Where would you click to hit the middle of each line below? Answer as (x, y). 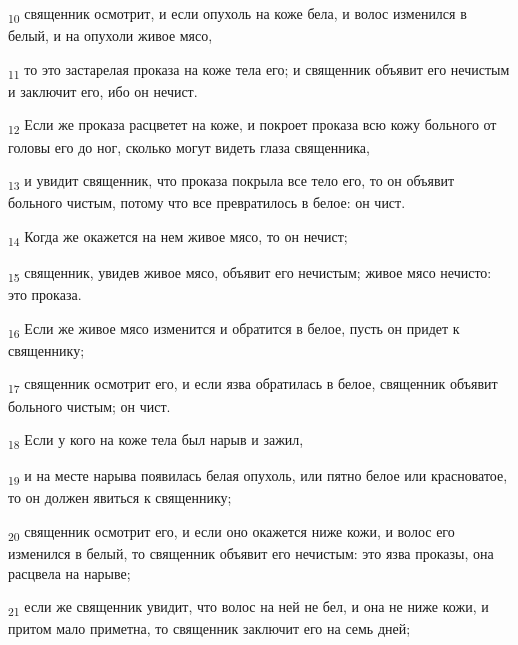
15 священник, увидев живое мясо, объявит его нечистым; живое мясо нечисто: (250, 273)
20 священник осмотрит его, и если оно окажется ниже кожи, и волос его (231, 532)
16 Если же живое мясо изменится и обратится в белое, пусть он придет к (234, 329)
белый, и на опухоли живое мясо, (110, 35)
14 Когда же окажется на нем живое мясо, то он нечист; (178, 237)
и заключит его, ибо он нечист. (103, 90)
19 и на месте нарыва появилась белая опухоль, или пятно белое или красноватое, (258, 477)
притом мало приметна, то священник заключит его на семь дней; (209, 628)
